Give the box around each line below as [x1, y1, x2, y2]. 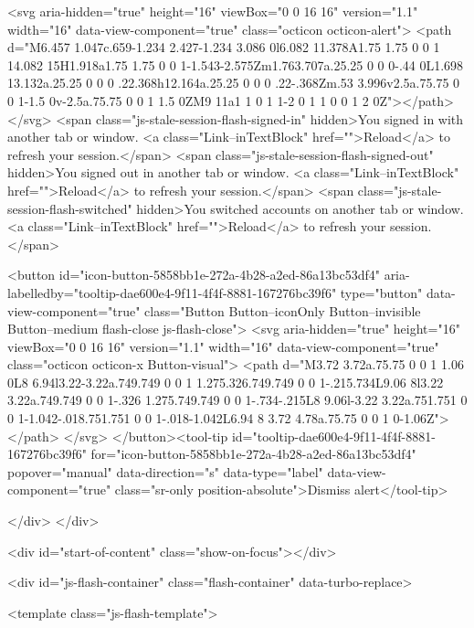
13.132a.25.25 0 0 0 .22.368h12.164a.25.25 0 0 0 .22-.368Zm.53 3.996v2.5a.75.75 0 [7, 73, 460, 92]
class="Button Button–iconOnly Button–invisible [144, 301, 421, 320]
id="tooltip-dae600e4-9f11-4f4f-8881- [231, 426, 436, 445]
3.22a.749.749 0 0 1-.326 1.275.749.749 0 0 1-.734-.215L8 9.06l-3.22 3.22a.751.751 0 [7, 390, 468, 410]
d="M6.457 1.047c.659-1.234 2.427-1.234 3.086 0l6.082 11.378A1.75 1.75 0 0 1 [7, 37, 440, 57]
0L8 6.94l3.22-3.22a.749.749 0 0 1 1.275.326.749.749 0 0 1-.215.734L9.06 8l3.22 [7, 372, 444, 391]
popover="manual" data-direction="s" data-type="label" [7, 462, 323, 481]
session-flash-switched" [7, 198, 132, 218]
